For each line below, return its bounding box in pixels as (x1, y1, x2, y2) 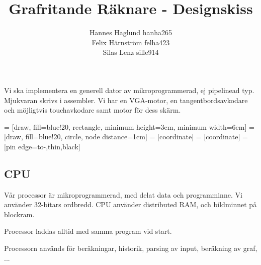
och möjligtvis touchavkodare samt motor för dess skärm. (4, 105, 181, 115)
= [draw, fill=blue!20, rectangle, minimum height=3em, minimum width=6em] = (4, 121, 254, 132)
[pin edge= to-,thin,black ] (4, 141, 80, 151)
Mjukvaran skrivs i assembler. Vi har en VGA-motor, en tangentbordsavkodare (4, 95, 248, 105)
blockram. (4, 209, 35, 219)
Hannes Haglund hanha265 (89, 27, 172, 38)
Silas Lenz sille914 (103, 47, 159, 57)
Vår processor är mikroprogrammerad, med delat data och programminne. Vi (4, 189, 242, 200)
